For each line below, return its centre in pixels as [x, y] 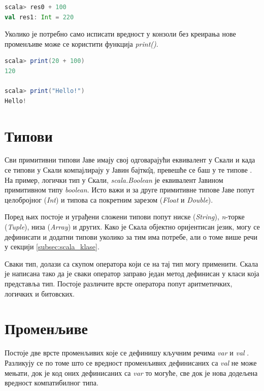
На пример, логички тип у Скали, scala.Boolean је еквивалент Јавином [114, 180]
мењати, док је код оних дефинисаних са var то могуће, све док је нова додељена [131, 372]
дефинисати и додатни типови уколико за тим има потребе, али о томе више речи [131, 236]
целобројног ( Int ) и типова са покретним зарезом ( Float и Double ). [109, 199]
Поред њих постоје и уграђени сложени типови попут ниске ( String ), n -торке [125, 217]
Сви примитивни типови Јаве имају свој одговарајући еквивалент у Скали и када [130, 160]
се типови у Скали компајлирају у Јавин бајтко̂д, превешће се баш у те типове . [128, 170]
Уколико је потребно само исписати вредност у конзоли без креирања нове [120, 34]
